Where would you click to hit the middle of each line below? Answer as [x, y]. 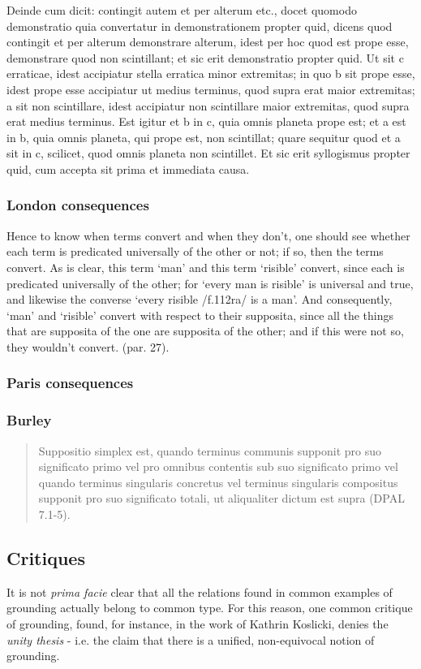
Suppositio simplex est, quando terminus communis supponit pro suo [210, 450]
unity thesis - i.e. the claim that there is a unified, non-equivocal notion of [191, 639]
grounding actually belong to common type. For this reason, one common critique [210, 608]
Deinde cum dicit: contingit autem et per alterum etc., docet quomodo [182, 10]
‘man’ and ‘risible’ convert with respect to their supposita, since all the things [200, 315]
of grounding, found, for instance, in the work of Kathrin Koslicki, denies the [198, 623]
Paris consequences [70, 383]
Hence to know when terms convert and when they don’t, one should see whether [208, 235]
